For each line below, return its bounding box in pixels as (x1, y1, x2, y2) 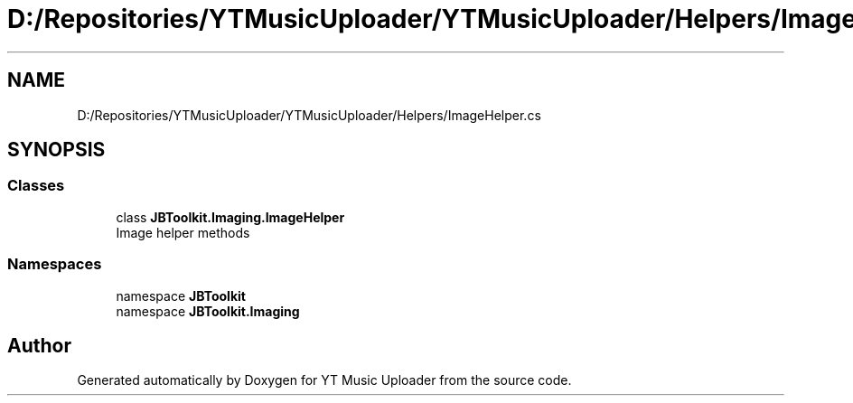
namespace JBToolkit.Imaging (116, 303, 300, 319)
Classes (7, 176, 65, 195)
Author (7, 333, 71, 357)
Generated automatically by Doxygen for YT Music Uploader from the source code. (77, 372, 572, 389)
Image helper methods (116, 224, 250, 240)
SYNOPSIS (7, 138, 106, 162)
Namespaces (7, 255, 102, 274)
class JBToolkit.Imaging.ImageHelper (116, 209, 345, 225)
